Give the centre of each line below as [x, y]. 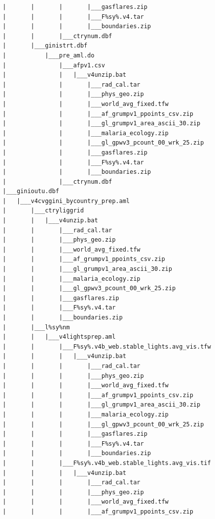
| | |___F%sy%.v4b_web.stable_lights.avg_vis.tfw [107, 346]
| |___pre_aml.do [49, 55]
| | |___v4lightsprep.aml [59, 337]
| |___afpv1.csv [54, 65]
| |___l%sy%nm [36, 327]
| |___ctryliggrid [43, 211]
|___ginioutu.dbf [31, 191]
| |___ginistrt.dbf [45, 46]
